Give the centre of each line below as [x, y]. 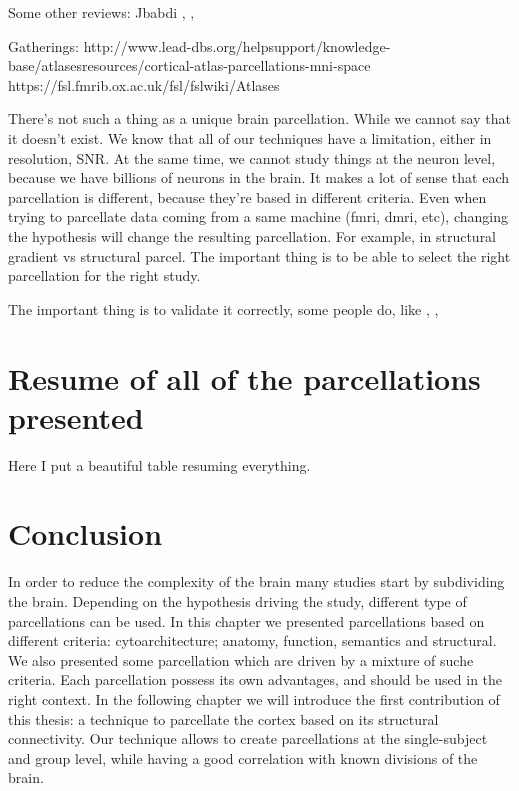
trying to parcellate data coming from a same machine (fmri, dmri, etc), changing [258, 216]
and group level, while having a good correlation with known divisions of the [243, 757]
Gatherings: [44, 45]
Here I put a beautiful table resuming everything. [159, 464]
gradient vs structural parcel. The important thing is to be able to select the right [259, 255]
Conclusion [85, 533]
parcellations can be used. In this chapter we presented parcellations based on [246, 620]
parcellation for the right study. [104, 275]
